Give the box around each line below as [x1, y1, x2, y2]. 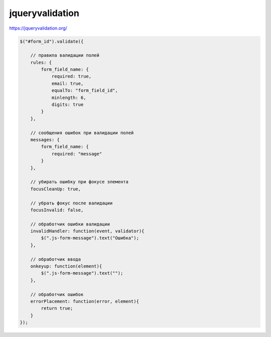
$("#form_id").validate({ [20, 38, 84, 44]
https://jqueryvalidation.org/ [9, 25, 67, 31]
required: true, [51, 73, 92, 79]
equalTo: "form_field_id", [51, 88, 118, 93]
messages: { [30, 137, 60, 143]
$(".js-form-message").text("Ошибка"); [41, 235, 139, 241]
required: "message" [51, 151, 102, 157]
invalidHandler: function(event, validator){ [30, 229, 145, 234]
